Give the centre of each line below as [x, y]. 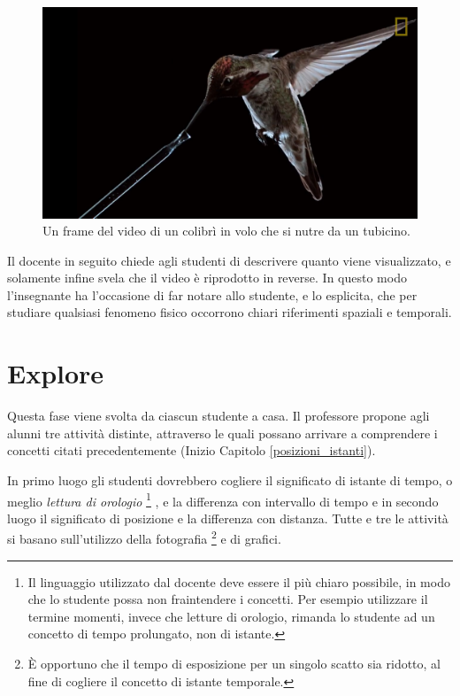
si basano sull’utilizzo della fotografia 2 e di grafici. [144, 537]
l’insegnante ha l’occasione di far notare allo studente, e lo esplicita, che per [212, 294]
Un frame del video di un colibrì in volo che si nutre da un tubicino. [226, 231]
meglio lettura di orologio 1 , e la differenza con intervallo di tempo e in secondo [223, 499]
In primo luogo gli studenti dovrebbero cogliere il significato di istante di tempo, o [230, 479]
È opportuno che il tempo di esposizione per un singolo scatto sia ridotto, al [234, 664]
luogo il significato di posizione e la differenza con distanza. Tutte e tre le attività [228, 518]
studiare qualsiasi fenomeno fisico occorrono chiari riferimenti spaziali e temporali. [230, 312]
